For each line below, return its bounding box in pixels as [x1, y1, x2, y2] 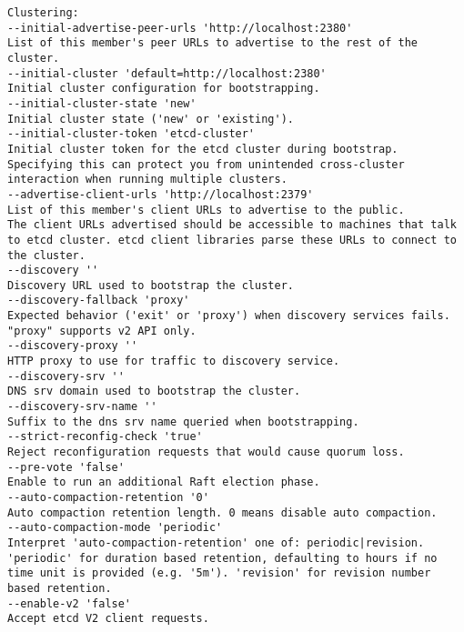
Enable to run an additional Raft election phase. [7, 476, 320, 489]
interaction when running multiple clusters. [7, 173, 287, 186]
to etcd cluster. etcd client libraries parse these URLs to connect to [7, 233, 457, 246]
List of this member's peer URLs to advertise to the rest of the [7, 36, 419, 50]
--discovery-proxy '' [7, 339, 138, 353]
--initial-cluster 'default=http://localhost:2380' [7, 66, 327, 80]
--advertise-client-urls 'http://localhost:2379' [7, 187, 314, 201]
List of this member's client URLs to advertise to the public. [7, 203, 405, 216]
